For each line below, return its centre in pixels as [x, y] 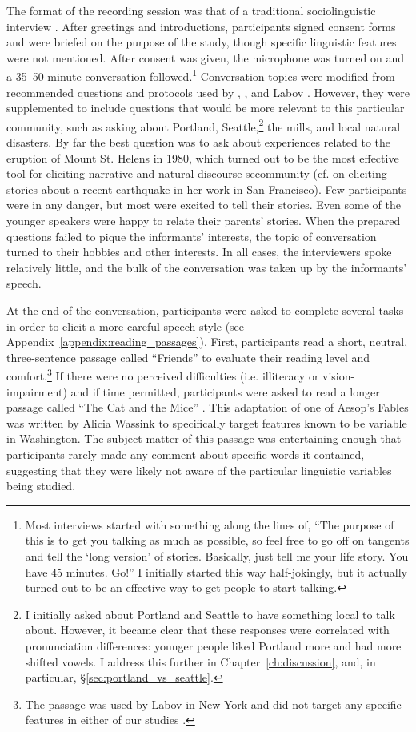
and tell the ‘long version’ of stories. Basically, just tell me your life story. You [217, 555]
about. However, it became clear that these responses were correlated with [207, 630]
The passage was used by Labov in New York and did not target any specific [213, 704]
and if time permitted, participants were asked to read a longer [225, 391]
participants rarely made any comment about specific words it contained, [186, 454]
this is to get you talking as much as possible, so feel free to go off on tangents [217, 540]
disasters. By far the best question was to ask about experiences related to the [199, 142]
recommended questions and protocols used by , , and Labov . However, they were [208, 92]
